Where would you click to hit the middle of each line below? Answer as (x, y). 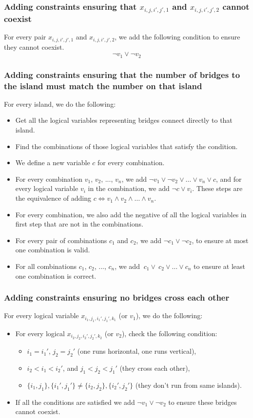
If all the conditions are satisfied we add (75, 402)
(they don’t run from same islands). (188, 385)
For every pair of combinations (61, 240)
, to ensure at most (220, 240)
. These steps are (217, 188)
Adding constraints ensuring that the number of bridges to (122, 74)
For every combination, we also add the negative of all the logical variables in (131, 214)
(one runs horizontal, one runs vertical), (137, 351)
